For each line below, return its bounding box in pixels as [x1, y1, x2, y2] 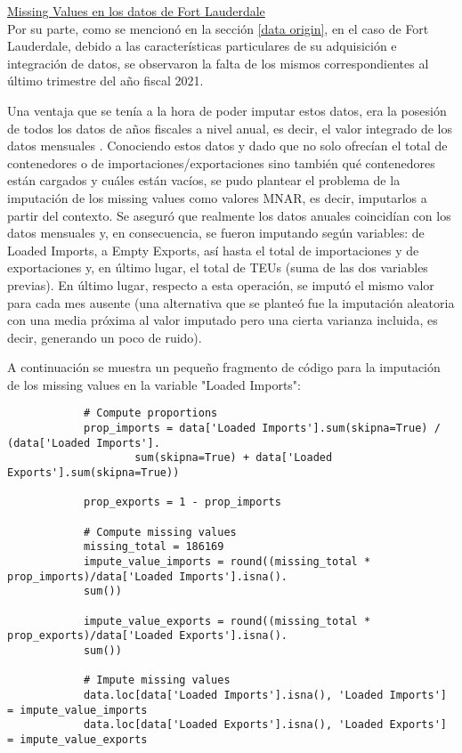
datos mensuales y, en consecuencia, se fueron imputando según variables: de [7, 223, 425, 242]
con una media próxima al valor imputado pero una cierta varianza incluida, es [7, 311, 438, 329]
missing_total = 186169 [83, 540, 224, 554]
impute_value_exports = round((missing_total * [83, 614, 371, 627]
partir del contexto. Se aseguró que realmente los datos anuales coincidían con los [7, 206, 451, 224]
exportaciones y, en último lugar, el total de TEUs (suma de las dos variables [7, 258, 428, 277]
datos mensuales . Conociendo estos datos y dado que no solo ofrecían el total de [7, 136, 448, 155]
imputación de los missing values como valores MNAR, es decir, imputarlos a [7, 188, 427, 206]
